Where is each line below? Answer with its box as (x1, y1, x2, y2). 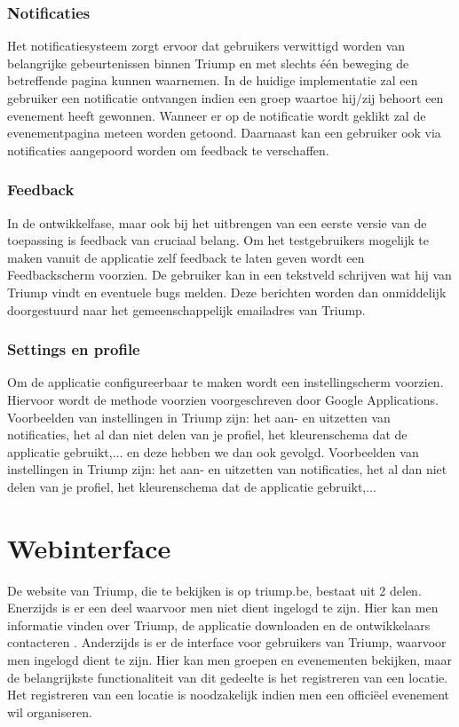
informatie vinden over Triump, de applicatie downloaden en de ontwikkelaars (7, 615, 431, 634)
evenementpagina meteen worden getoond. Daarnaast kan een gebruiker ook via (7, 123, 441, 142)
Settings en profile (7, 338, 140, 360)
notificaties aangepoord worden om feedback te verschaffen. (7, 140, 329, 159)
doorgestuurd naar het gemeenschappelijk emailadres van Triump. (7, 300, 366, 319)
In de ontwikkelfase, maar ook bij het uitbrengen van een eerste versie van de (7, 213, 427, 232)
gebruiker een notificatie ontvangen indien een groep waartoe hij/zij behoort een (7, 89, 444, 107)
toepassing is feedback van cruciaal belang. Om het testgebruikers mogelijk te (7, 231, 429, 249)
